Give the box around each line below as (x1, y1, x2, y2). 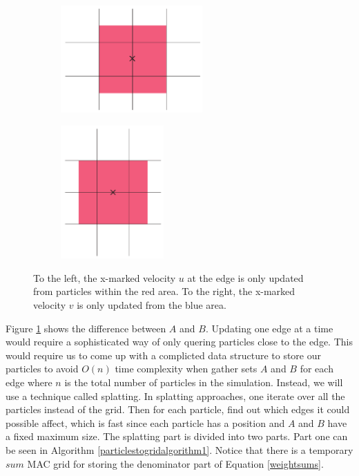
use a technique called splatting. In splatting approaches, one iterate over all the (6, 388, 345, 403)
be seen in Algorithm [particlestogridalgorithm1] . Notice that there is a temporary (6, 443, 353, 457)
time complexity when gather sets (115, 361, 258, 376)
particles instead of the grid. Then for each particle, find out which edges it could (6, 402, 350, 417)
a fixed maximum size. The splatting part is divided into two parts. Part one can (6, 429, 348, 444)
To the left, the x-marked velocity (33, 270, 176, 285)
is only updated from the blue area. (77, 298, 226, 312)
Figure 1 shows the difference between (6, 321, 166, 335)
